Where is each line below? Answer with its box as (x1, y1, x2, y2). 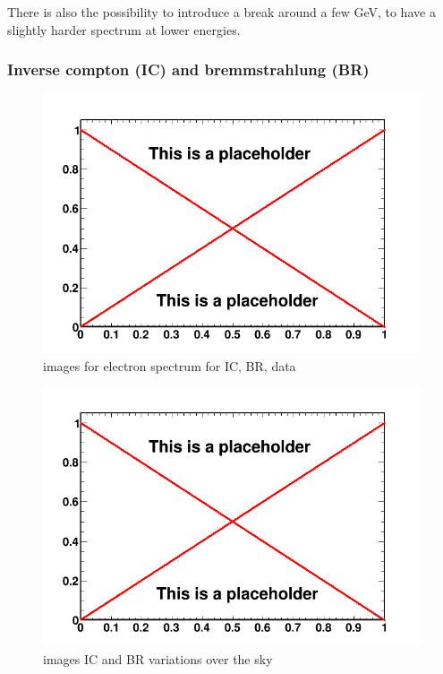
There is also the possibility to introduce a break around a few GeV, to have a (7, 3, 436, 21)
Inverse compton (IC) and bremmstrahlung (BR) (7, 58, 370, 81)
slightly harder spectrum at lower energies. (7, 20, 241, 39)
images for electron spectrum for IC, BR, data (43, 356, 296, 375)
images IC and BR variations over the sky (43, 649, 273, 668)
